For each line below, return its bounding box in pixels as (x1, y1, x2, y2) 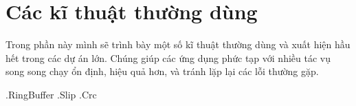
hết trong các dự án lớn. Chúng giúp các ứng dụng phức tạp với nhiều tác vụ (5, 50, 331, 65)
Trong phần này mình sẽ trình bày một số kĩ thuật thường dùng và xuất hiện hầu (5, 37, 351, 52)
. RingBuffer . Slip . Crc (5, 87, 97, 101)
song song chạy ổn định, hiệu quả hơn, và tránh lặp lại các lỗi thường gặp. (5, 64, 319, 78)
